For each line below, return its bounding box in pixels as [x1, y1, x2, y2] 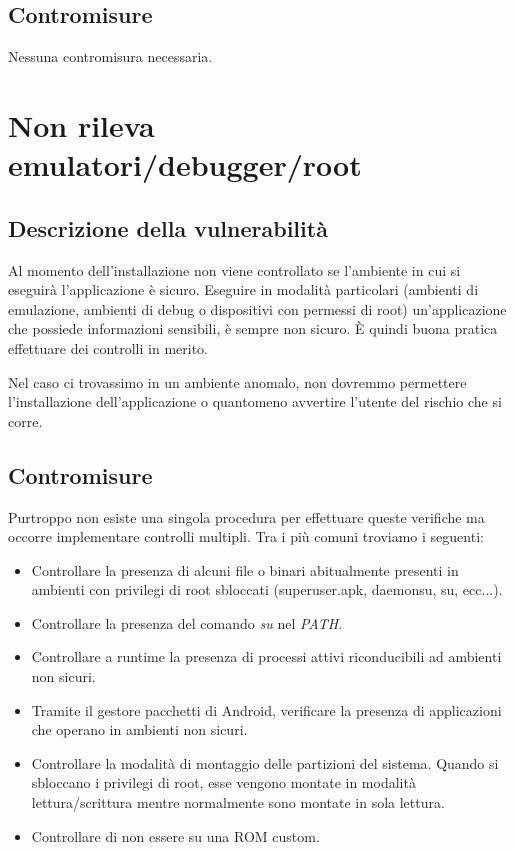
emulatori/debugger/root [8, 144, 362, 185]
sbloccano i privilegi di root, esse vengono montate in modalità [31, 772, 416, 793]
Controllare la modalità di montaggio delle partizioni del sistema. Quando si [31, 752, 499, 773]
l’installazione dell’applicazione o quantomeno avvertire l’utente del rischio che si [8, 391, 502, 412]
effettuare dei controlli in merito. [8, 337, 209, 358]
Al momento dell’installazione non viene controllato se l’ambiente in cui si [8, 259, 461, 280]
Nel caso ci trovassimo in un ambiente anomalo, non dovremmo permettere [8, 371, 467, 392]
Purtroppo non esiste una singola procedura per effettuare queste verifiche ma [8, 506, 485, 527]
